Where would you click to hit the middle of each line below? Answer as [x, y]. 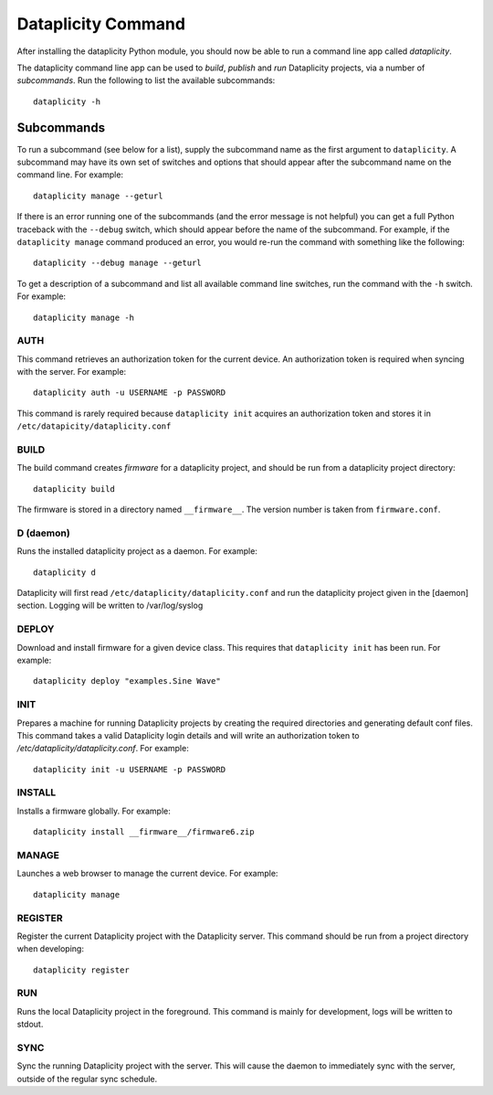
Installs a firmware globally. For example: [94, 811]
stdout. [30, 1025]
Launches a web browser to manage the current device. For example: [147, 874]
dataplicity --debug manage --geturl [118, 263]
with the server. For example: [72, 372]
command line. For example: [70, 175]
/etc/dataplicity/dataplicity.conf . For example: [103, 749]
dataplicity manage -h [84, 317]
